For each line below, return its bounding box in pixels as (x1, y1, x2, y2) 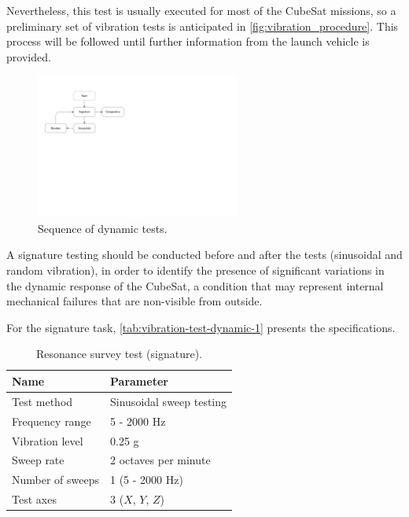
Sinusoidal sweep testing (110, 393, 227, 409)
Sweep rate (12, 452, 64, 468)
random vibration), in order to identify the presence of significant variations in (6, 262, 385, 279)
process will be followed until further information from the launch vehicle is (6, 33, 370, 50)
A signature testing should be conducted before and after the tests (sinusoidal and (6, 246, 403, 263)
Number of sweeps (12, 471, 100, 488)
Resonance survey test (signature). (36, 345, 202, 362)
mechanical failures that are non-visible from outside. (6, 293, 263, 309)
